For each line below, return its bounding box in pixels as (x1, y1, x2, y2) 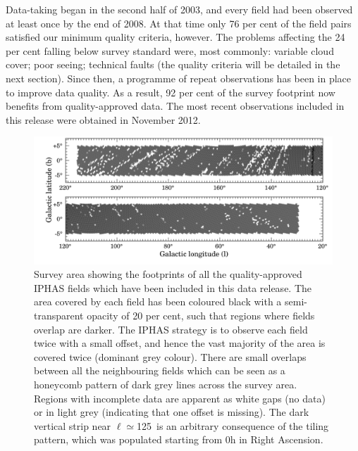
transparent (34, 308, 84, 323)
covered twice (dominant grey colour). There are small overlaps (34, 349, 307, 364)
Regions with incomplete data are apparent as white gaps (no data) (34, 390, 326, 405)
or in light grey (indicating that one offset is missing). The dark (34, 405, 309, 419)
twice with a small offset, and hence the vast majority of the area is (34, 336, 326, 350)
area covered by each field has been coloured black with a (34, 294, 282, 309)
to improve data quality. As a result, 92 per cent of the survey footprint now (6, 84, 335, 99)
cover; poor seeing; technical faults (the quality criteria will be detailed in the (6, 57, 340, 72)
